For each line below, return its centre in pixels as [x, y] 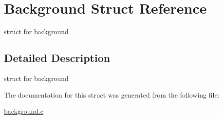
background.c [24, 111]
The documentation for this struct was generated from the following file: [112, 94]
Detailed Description [57, 58]
